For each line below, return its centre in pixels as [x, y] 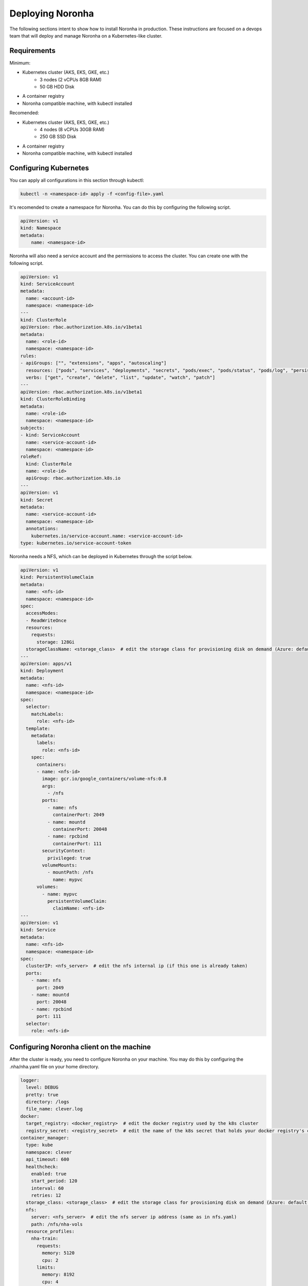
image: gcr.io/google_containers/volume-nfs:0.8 [104, 779]
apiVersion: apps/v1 [46, 664]
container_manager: [45, 1138]
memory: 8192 [58, 1275]
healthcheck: [42, 1167]
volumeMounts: [60, 865]
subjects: [33, 428]
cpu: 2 [50, 1260]
